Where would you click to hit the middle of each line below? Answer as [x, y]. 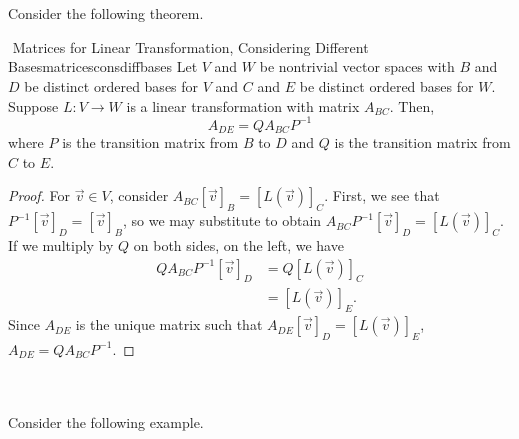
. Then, [412, 105]
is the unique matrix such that [169, 324]
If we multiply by [61, 244]
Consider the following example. [106, 421]
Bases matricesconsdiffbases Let [103, 66]
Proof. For [39, 195]
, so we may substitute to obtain [222, 220]
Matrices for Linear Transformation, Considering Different [190, 46]
